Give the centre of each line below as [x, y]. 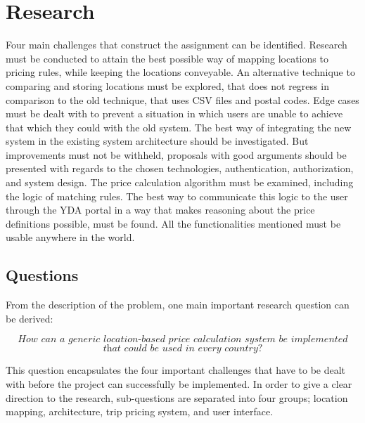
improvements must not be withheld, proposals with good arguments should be [176, 154]
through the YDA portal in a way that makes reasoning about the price [160, 210]
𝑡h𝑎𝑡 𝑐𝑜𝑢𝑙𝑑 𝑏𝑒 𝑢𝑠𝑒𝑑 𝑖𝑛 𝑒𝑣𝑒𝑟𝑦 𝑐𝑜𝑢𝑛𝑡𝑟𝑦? [183, 349]
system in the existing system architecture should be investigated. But [157, 141]
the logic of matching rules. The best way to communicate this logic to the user [177, 196]
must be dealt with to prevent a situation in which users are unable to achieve [174, 113]
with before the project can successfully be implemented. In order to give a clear [179, 384]
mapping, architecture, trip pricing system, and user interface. [140, 411]
